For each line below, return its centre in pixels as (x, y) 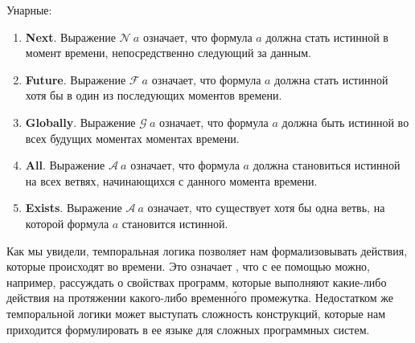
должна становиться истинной (327, 165)
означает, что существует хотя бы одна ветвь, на (266, 208)
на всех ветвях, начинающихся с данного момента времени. (171, 180)
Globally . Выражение (80, 122)
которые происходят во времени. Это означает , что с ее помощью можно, (189, 266)
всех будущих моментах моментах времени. (132, 138)
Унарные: (29, 10)
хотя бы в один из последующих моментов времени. (154, 95)
